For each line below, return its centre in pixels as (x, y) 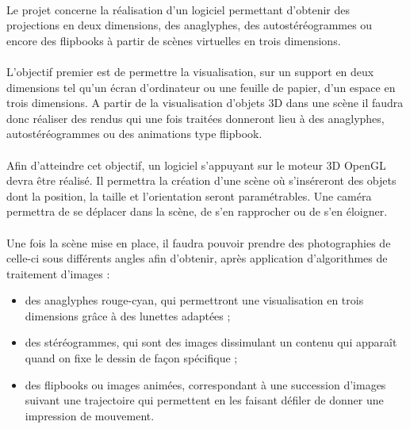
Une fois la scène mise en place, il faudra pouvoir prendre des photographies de (199, 242)
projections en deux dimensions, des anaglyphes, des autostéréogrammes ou (190, 25)
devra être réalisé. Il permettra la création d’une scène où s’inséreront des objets (201, 180)
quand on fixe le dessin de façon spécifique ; (131, 358)
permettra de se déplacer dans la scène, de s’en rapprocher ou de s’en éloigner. (197, 211)
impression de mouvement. (90, 415)
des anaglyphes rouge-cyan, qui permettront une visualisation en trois (194, 300)
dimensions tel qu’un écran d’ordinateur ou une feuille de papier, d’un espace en (201, 87)
